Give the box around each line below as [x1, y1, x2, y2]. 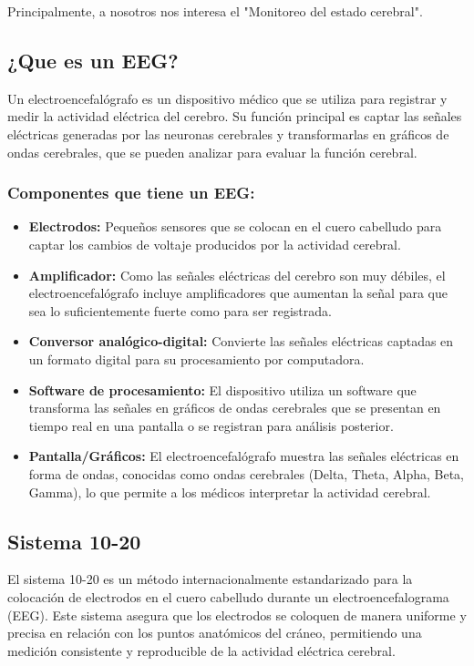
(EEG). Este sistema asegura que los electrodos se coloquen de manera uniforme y [7, 605, 467, 624]
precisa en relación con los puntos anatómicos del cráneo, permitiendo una [7, 623, 422, 642]
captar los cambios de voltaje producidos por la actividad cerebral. [28, 234, 401, 253]
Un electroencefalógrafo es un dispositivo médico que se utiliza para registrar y [7, 88, 448, 108]
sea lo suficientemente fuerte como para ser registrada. [28, 301, 332, 320]
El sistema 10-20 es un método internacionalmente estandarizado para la [7, 569, 413, 589]
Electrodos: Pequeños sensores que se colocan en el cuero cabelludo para [28, 217, 442, 236]
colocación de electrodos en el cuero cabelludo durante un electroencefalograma [7, 587, 449, 606]
